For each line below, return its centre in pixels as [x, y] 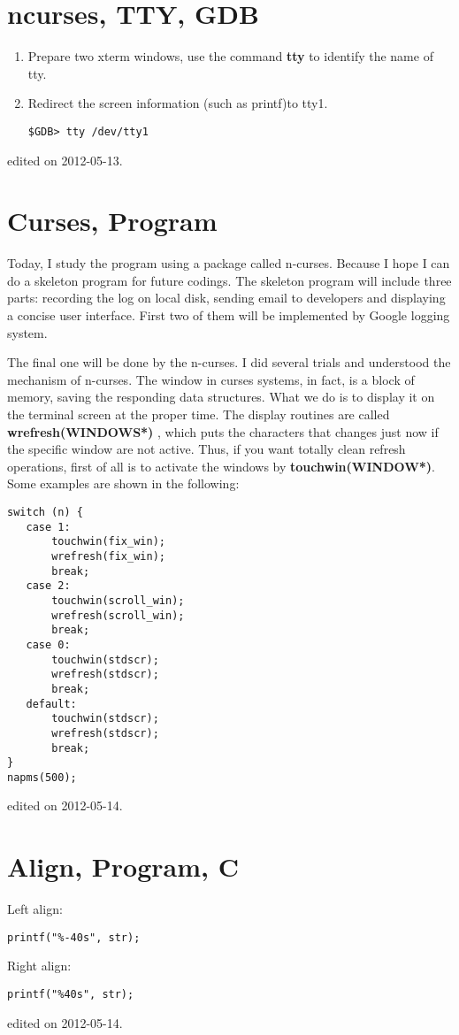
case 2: [48, 586]
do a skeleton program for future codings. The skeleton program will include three [229, 280]
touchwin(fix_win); [108, 542]
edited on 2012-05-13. [65, 160]
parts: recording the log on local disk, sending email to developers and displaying [226, 298]
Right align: [39, 966]
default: [51, 704]
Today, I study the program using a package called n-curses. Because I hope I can [229, 263]
